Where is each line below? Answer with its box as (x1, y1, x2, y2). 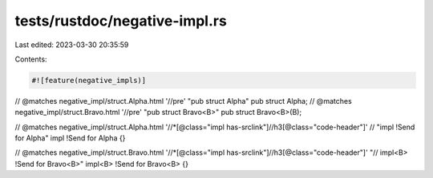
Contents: (14, 54, 47, 64)
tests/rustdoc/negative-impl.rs (14, 12, 228, 30)
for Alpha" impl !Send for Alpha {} (14, 133, 126, 143)
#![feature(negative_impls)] (31, 76, 147, 85)
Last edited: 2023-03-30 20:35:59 (14, 40, 129, 49)
